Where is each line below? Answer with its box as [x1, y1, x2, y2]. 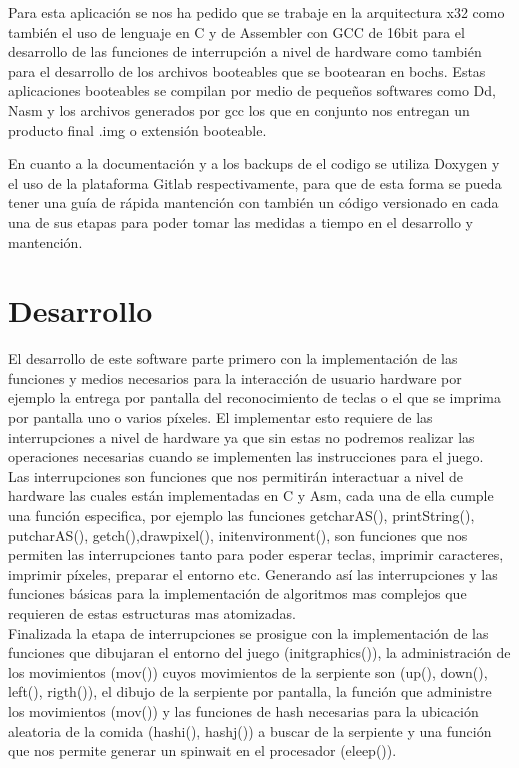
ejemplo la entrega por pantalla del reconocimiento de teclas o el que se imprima [8, 387, 501, 408]
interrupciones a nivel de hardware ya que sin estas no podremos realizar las [8, 426, 475, 447]
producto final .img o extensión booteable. [8, 119, 267, 140]
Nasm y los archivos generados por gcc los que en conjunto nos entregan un [8, 99, 470, 120]
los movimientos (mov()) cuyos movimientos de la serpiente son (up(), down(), [8, 661, 488, 682]
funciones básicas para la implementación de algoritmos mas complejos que [8, 583, 467, 604]
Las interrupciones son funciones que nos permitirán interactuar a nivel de [8, 465, 464, 486]
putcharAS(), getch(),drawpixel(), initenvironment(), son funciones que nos [8, 524, 468, 545]
